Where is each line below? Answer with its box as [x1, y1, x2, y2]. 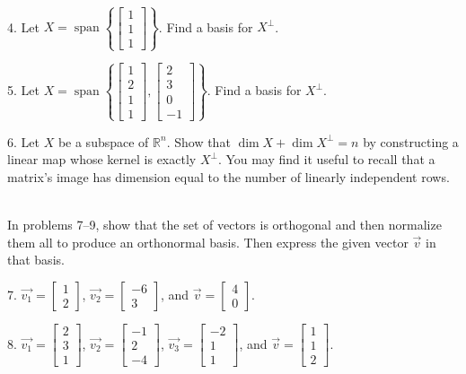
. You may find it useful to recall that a [217, 150, 435, 169]
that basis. [7, 250, 65, 269]
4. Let [7, 17, 40, 36]
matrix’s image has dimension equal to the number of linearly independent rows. [7, 167, 450, 186]
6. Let [7, 132, 40, 151]
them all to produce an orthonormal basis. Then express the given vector [7, 232, 409, 251]
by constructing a [363, 132, 459, 151]
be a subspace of [57, 132, 149, 151]
